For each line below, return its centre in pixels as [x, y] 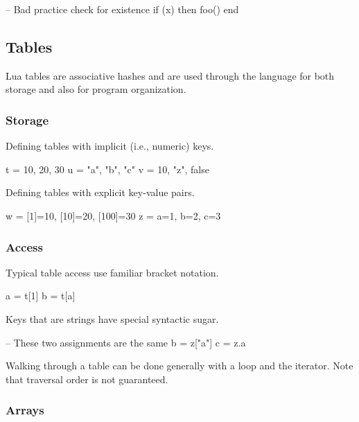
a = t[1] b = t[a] [41, 296]
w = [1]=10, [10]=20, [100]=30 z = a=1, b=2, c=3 [113, 215]
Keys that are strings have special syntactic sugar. [112, 318]
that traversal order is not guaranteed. [87, 379]
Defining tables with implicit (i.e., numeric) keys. [110, 146]
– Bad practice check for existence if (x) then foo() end [122, 9]
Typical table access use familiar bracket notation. [112, 272]
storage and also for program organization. [96, 89]
